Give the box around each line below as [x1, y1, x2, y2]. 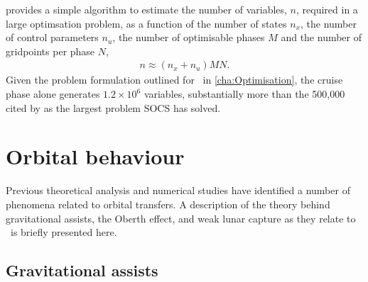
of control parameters [6, 30, 99, 45]
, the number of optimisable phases [112, 30, 265, 45]
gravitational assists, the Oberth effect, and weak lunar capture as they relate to [6, 210, 356, 225]
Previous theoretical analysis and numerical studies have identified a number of [6, 183, 350, 198]
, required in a [296, 2, 358, 16]
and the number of [281, 30, 362, 45]
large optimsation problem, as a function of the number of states [6, 16, 287, 30]
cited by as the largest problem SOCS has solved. [6, 100, 221, 115]
